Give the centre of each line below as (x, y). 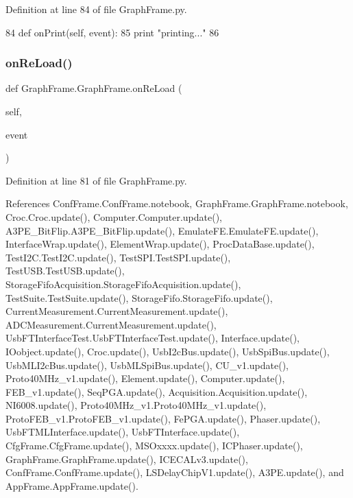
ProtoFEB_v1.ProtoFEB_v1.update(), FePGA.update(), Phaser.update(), (163, 418)
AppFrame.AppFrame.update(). (72, 485)
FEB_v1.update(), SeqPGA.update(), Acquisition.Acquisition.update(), (157, 391)
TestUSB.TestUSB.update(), (65, 271)
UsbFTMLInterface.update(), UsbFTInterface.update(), (123, 432)
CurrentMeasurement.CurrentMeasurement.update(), (117, 311)
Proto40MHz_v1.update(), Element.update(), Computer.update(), (145, 378)
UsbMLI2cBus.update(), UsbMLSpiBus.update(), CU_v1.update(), (147, 365)
